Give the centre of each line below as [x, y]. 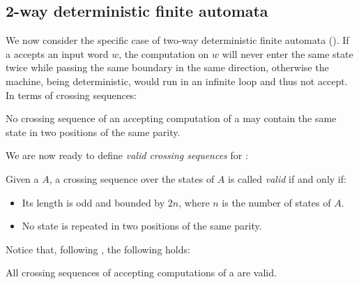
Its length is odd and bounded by [93, 202]
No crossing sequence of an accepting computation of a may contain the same [171, 118]
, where [194, 202]
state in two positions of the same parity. [93, 132]
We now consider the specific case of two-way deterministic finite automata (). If [177, 40]
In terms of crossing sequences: [71, 95]
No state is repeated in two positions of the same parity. [142, 226]
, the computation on [164, 53]
